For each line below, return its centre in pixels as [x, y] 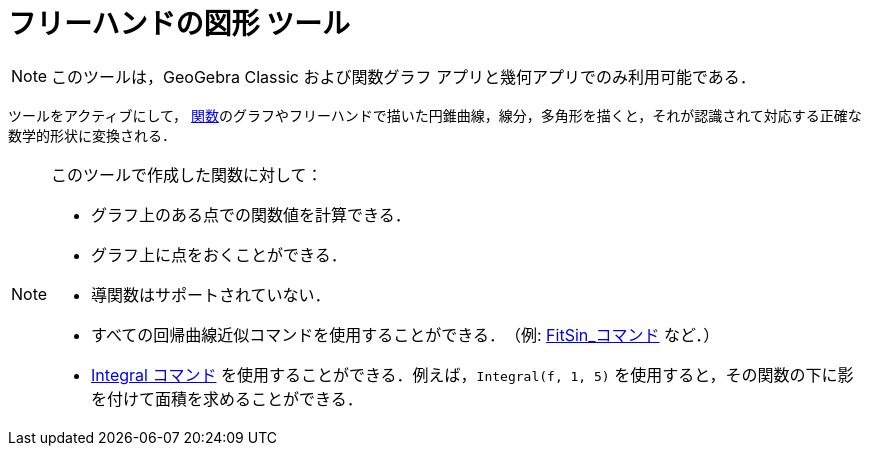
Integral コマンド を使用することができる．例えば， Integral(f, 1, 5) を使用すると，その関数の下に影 [472, 374]
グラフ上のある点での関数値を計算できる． [251, 214]
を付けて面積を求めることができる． [227, 398]
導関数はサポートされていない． [211, 294]
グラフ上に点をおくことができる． [219, 254]
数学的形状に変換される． [92, 135]
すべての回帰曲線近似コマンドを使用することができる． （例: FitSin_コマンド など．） [405, 334]
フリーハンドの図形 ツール [179, 24]
